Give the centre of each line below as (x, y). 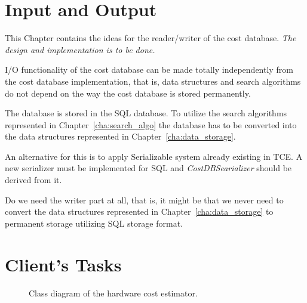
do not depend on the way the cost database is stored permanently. (128, 93)
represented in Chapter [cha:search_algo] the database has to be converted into (151, 124)
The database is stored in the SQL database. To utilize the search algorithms (146, 113)
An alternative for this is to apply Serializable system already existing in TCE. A (154, 156)
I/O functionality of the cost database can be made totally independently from (149, 69)
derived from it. (33, 180)
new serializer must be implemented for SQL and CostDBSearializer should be (148, 168)
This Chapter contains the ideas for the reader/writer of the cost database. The (151, 38)
